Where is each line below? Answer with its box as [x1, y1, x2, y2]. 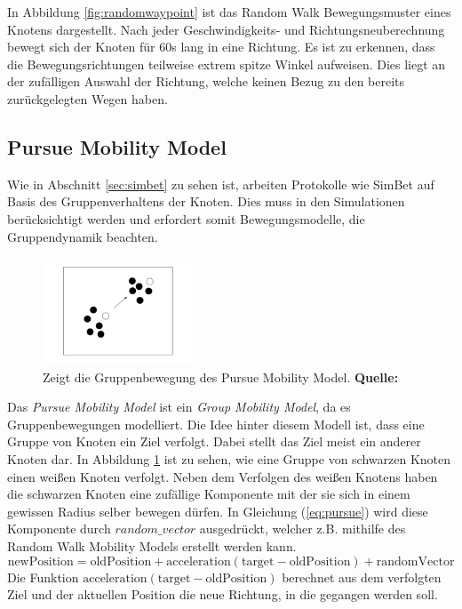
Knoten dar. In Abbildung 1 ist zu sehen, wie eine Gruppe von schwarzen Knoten [7, 450, 451, 469]
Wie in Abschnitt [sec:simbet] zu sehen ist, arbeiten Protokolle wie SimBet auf [7, 174, 434, 193]
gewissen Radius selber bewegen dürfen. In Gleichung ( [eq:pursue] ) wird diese [7, 501, 428, 520]
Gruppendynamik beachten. [7, 227, 158, 245]
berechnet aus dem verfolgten [282, 567, 442, 586]
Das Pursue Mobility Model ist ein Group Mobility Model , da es [7, 397, 351, 416]
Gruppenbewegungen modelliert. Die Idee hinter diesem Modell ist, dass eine [7, 414, 425, 433]
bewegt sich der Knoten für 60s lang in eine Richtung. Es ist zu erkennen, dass [7, 37, 435, 56]
